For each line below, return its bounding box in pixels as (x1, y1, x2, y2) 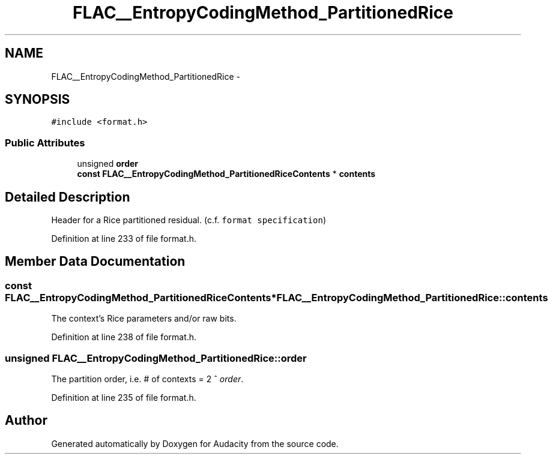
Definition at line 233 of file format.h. (51, 233, 197, 244)
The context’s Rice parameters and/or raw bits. (51, 313, 237, 324)
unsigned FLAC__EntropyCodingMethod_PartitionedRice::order (5, 352, 307, 364)
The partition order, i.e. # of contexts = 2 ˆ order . (51, 374, 244, 384)
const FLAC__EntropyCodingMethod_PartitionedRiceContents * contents (77, 169, 376, 179)
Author (5, 413, 47, 428)
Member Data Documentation (5, 254, 186, 269)
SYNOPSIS (5, 92, 70, 107)
